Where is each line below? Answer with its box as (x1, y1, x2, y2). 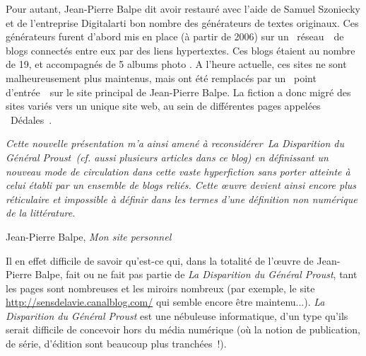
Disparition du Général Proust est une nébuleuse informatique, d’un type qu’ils (6, 308, 348, 323)
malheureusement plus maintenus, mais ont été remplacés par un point (6, 70, 317, 85)
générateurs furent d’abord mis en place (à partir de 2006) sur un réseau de (6, 29, 344, 44)
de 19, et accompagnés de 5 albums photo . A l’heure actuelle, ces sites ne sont (6, 57, 347, 71)
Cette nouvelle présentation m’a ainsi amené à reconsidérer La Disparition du (6, 136, 344, 151)
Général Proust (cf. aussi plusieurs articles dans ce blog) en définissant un (6, 149, 329, 164)
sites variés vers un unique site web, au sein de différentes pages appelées (6, 98, 321, 113)
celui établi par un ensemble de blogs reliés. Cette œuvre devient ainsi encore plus (6, 178, 357, 193)
